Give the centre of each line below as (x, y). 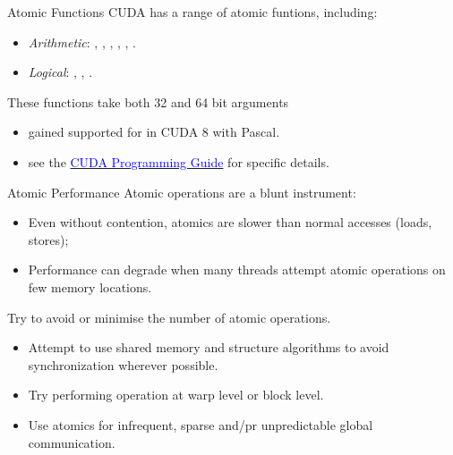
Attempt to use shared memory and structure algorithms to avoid (209, 347)
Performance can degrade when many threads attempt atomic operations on (237, 270)
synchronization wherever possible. (123, 364)
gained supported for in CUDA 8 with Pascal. (154, 132)
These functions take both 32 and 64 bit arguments (148, 101)
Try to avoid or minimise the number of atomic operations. (169, 317)
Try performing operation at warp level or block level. (176, 395)
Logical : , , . (60, 72)
